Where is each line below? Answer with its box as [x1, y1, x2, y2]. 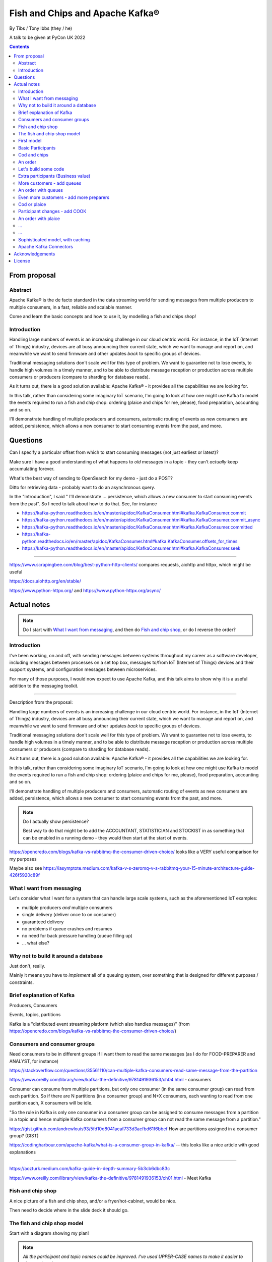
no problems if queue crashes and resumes [22, 925, 112, 931]
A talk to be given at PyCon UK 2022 [9, 34, 86, 40]
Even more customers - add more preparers [18, 194, 110, 200]
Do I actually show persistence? [23, 818, 89, 824]
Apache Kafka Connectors [18, 244, 73, 250]
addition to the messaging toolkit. [9, 683, 79, 689]
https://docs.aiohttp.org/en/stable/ [9, 578, 82, 584]
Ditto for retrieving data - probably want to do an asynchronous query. [9, 484, 156, 490]
